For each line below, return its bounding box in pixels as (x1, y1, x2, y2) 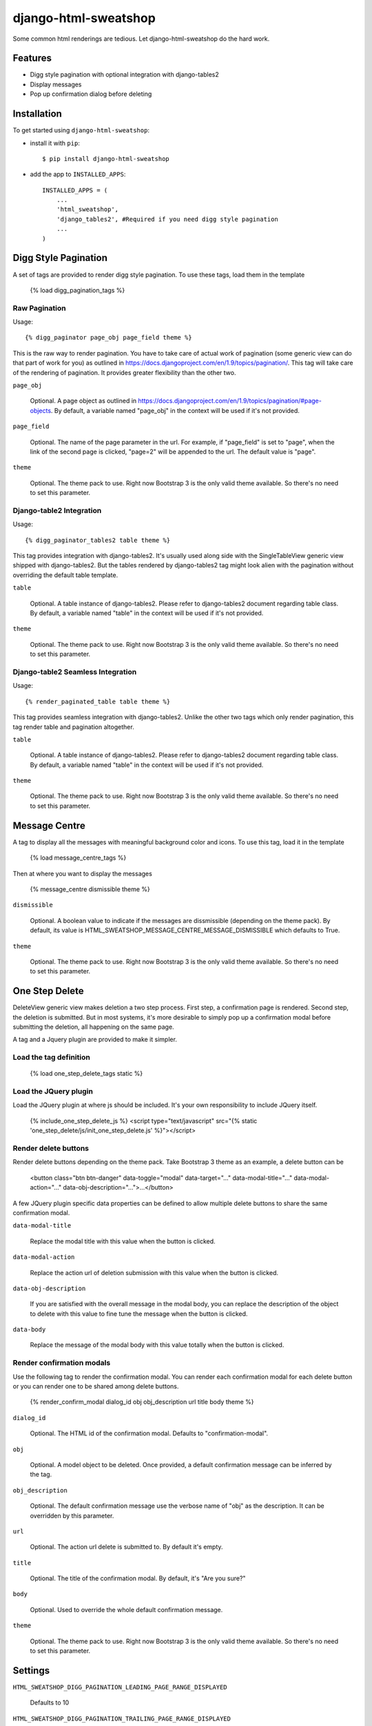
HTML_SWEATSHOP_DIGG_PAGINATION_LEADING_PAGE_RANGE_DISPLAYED (12, 1683, 227, 1691)
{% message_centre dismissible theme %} (30, 884, 151, 893)
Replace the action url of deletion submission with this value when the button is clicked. (30, 1268, 279, 1277)
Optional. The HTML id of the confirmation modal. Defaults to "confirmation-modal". (30, 1429, 269, 1437)
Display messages (30, 80, 82, 88)
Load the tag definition (12, 1053, 91, 1063)
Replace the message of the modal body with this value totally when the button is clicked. (30, 1341, 285, 1349)
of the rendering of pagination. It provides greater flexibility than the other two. (12, 368, 236, 376)
